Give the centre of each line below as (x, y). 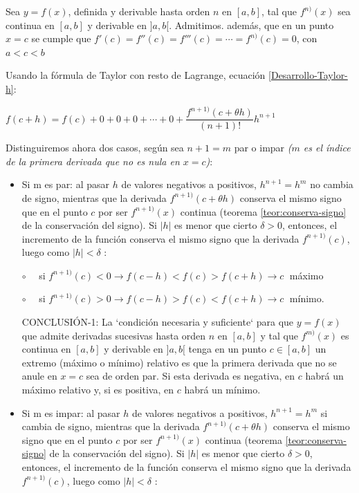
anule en (39, 376)
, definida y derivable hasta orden (139, 11)
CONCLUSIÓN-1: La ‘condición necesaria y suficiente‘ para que (158, 322)
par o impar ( (263, 148)
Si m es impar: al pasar (71, 412)
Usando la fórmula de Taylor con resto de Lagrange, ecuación (136, 75)
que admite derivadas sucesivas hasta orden (114, 335)
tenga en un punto (228, 349)
